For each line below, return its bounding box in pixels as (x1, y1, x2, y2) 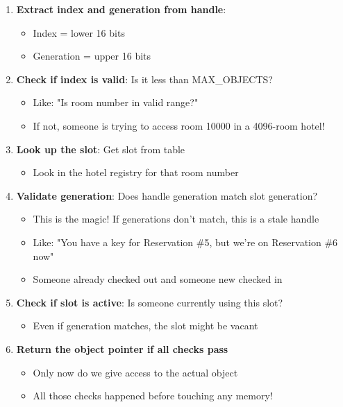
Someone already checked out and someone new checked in (33, 272, 283, 286)
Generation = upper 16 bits (33, 49, 151, 63)
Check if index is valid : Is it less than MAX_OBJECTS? (16, 71, 273, 86)
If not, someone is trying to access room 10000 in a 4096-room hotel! (33, 118, 325, 132)
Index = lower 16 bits (33, 25, 125, 40)
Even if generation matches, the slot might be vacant (33, 318, 258, 333)
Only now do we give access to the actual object (33, 365, 238, 379)
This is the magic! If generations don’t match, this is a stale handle (33, 211, 319, 226)
